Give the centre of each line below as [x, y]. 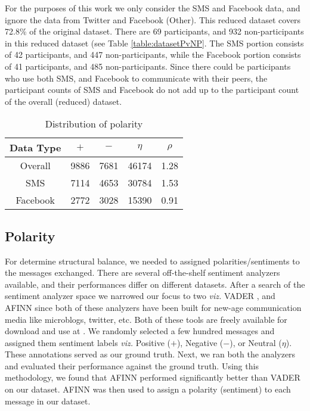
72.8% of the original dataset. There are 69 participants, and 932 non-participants [154, 31]
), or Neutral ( [256, 342]
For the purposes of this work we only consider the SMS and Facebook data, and [153, 8]
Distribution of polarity [94, 124]
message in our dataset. [48, 401]
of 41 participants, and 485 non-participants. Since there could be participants [148, 66]
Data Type [35, 148]
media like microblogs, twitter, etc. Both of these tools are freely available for [146, 319]
